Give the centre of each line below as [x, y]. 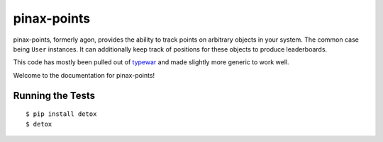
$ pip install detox [61, 114]
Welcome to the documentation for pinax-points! [84, 75]
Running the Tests [54, 95]
